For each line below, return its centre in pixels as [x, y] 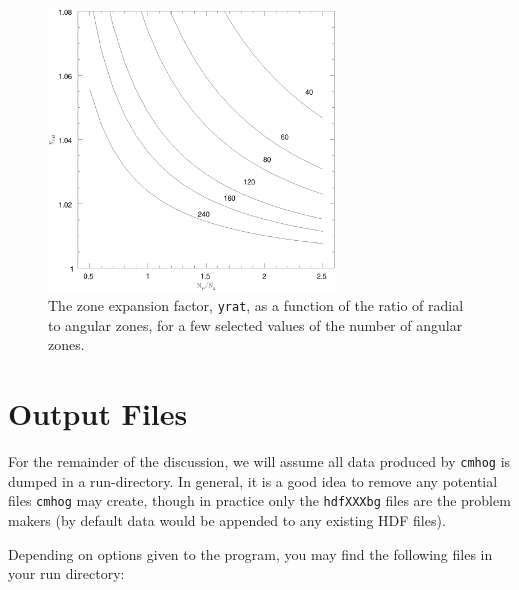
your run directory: [66, 573]
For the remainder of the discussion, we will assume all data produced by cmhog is [259, 461]
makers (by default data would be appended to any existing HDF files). [227, 519]
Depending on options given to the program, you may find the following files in [250, 553]
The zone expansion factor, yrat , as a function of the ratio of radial [256, 305]
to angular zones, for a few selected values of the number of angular [255, 324]
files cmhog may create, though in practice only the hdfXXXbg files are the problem [259, 500]
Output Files [98, 413]
